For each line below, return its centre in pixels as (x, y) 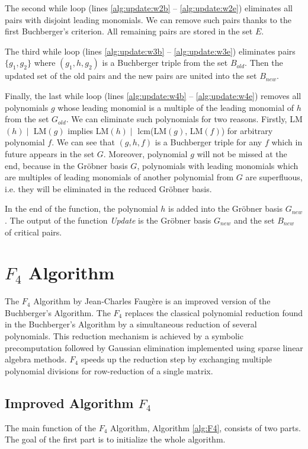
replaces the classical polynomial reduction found (214, 312)
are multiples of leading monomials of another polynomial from (119, 177)
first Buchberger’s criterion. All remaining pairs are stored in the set (129, 31)
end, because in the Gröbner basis (66, 165)
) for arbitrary (247, 130)
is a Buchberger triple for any (208, 142)
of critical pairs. (33, 232)
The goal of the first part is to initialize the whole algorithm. (115, 439)
